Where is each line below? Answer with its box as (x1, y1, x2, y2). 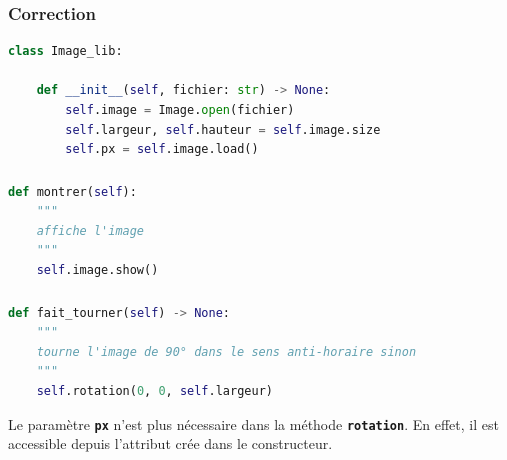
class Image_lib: (8, 44, 123, 59)
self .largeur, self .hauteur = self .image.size (65, 122, 381, 137)
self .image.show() (36, 263, 159, 278)
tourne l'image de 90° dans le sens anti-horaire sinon (36, 344, 417, 359)
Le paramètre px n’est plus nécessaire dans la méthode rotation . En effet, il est (8, 413, 499, 434)
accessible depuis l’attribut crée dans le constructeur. (8, 433, 333, 454)
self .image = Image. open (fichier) (65, 103, 295, 117)
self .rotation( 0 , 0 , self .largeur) (36, 383, 273, 398)
